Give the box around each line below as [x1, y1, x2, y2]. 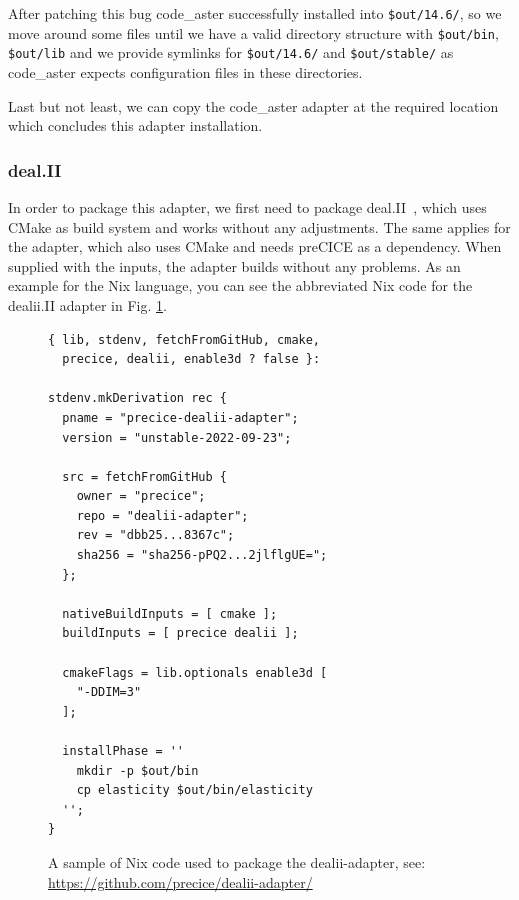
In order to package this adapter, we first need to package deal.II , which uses [8, 196, 487, 217]
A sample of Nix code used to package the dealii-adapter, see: [48, 851, 426, 872]
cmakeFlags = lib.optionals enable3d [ [62, 665, 328, 680]
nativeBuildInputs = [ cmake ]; [62, 606, 278, 621]
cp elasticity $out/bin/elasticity [76, 783, 313, 798]
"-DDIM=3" [76, 685, 142, 700]
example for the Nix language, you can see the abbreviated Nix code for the [8, 275, 473, 296]
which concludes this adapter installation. [8, 115, 263, 136]
